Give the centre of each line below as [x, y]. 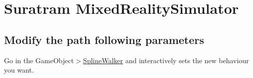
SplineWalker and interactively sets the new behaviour [166, 60]
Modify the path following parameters [104, 39]
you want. [19, 70]
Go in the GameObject [39, 60]
